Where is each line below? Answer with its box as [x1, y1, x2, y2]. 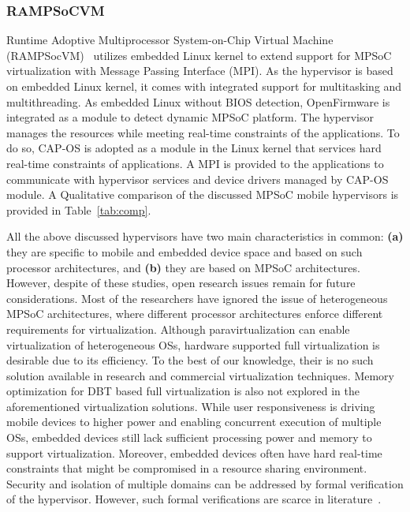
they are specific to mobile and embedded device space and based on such [6, 243, 363, 260]
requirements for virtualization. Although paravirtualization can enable [6, 320, 350, 337]
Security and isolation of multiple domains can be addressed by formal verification [6, 475, 404, 491]
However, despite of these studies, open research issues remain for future [6, 275, 356, 291]
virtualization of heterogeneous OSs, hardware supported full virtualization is [6, 336, 380, 353]
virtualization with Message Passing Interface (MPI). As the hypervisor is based [6, 62, 393, 79]
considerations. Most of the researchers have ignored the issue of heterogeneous [6, 290, 388, 306]
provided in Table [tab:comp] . [6, 201, 151, 218]
